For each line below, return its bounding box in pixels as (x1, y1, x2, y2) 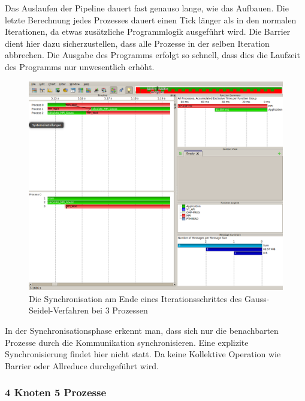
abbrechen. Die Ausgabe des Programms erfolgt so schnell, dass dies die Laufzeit (5, 49, 300, 61)
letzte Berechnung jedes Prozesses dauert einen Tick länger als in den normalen (5, 13, 297, 26)
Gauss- (244, 292, 270, 304)
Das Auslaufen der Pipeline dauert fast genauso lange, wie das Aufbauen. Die (5, 2, 289, 14)
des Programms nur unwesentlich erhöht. (5, 60, 155, 73)
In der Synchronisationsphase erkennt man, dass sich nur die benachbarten (5, 324, 279, 336)
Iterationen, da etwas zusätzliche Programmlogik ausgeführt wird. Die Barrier (5, 25, 291, 38)
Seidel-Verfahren (29, 304, 89, 316)
